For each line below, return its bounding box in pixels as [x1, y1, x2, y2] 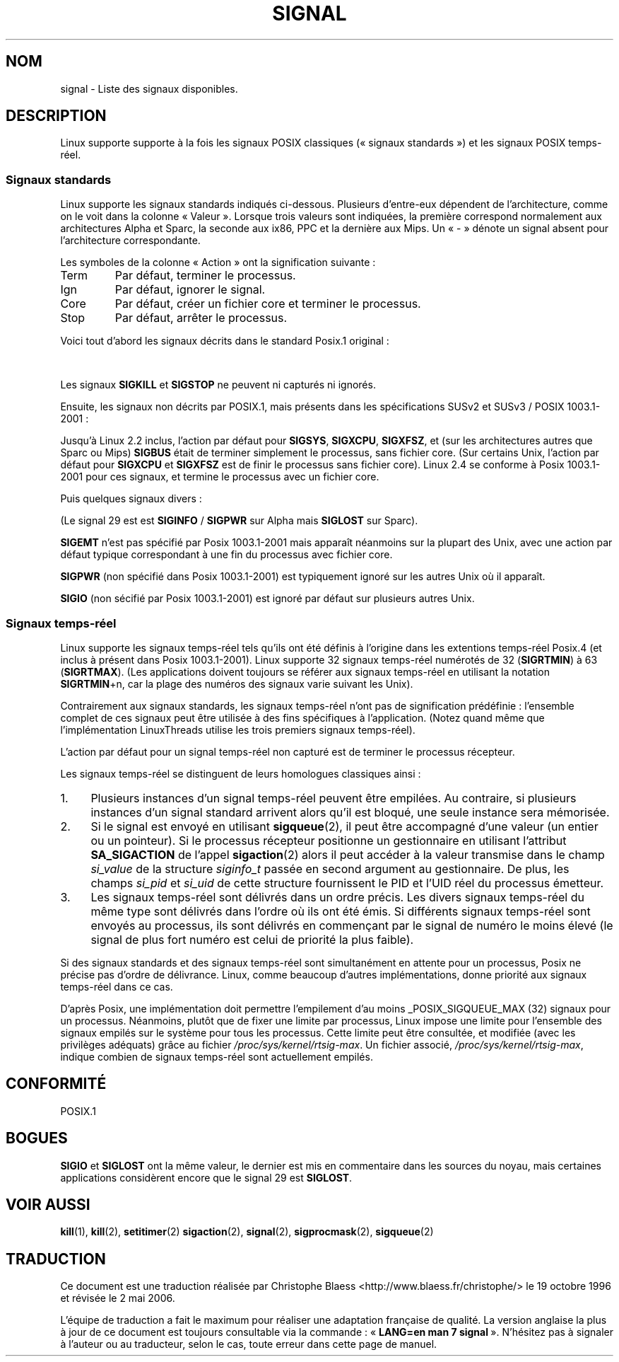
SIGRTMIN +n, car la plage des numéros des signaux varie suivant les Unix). [60, 677, 413, 690]
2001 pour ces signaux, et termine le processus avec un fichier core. [60, 471, 379, 483]
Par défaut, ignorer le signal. [114, 282, 266, 297]
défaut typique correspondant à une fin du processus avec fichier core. [60, 548, 393, 561]
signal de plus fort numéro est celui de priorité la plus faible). [90, 932, 414, 947]
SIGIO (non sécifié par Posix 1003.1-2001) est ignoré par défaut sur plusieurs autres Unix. [60, 592, 475, 605]
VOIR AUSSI [6, 1196, 90, 1214]
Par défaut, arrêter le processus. [114, 311, 288, 325]
